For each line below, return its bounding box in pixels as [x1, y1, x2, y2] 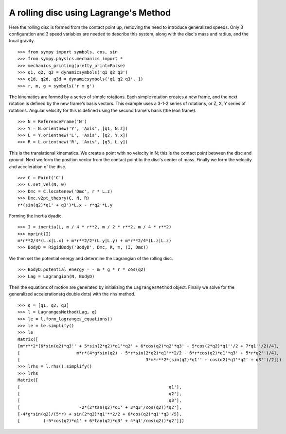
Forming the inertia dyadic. [9, 213, 63, 219]
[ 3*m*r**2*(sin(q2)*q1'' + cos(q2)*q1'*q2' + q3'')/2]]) [18, 357, 282, 362]
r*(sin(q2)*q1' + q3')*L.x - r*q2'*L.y [18, 202, 113, 208]
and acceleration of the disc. [9, 163, 67, 170]
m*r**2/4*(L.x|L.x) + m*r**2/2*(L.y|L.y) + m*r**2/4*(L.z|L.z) [18, 238, 172, 243]
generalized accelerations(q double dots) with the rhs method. [9, 291, 136, 297]
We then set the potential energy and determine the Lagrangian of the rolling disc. [9, 255, 173, 261]
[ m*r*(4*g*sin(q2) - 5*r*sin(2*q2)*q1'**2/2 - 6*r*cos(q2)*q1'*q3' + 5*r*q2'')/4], [18, 350, 279, 356]
